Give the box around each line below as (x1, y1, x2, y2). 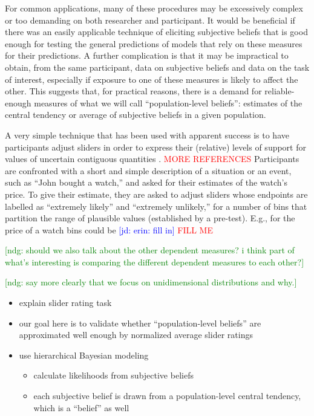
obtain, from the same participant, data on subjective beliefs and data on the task (5, 60, 310, 73)
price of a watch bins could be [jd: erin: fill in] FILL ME (5, 223, 213, 236)
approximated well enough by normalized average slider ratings (19, 328, 253, 341)
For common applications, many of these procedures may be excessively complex (5, 2, 303, 14)
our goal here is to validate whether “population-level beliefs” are (19, 316, 261, 329)
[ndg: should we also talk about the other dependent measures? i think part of (5, 244, 295, 256)
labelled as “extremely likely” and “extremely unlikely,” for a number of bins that (5, 200, 307, 212)
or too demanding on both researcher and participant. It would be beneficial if (5, 13, 295, 26)
